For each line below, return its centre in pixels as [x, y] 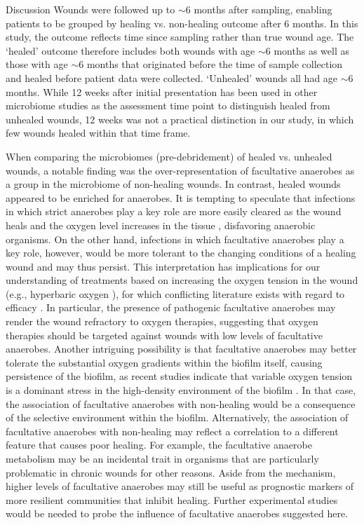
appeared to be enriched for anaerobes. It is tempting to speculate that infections [181, 197]
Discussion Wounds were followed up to [90, 9]
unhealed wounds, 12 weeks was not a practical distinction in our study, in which [180, 119]
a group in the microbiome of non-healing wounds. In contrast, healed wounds [173, 184]
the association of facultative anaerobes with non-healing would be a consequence [181, 403]
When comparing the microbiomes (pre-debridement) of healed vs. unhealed [169, 156]
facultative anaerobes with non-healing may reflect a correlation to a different [172, 431]
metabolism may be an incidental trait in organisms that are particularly [162, 458]
